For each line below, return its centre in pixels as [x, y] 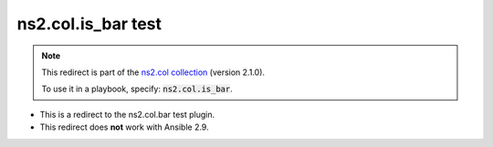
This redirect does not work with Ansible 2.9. [124, 127]
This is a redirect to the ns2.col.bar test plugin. [127, 114]
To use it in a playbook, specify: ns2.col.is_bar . [137, 89]
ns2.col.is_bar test [89, 24]
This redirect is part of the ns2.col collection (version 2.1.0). [153, 72]
